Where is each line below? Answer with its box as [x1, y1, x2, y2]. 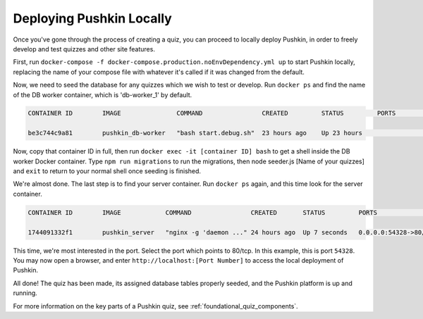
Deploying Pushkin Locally [13, 11, 172, 26]
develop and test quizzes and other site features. [13, 44, 155, 53]
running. [13, 289, 38, 297]
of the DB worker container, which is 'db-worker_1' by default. [13, 90, 192, 99]
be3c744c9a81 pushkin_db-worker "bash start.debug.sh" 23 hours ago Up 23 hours [27, 129, 363, 137]
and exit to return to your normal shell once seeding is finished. [13, 167, 201, 175]
